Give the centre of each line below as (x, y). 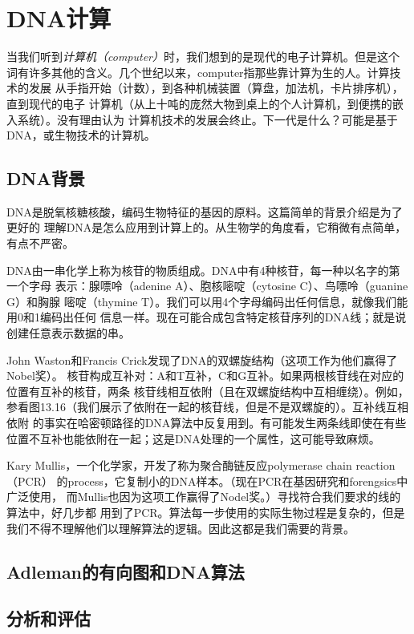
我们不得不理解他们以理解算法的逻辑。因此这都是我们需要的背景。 (181, 528)
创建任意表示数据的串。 (68, 333)
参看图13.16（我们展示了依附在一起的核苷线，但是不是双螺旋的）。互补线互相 (207, 407)
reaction (375, 465)
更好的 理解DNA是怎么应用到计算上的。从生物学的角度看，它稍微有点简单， (207, 227)
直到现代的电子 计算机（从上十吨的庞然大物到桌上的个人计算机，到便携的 (199, 103)
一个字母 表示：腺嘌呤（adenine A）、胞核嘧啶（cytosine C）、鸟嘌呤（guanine (207, 286)
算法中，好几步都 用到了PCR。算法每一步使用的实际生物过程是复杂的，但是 (206, 512)
